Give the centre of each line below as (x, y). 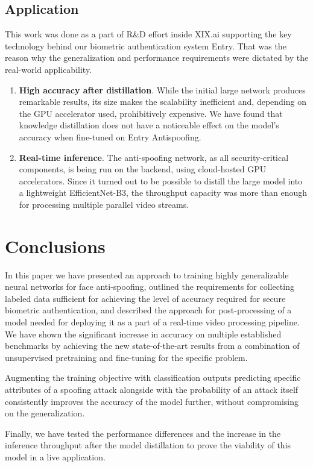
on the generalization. (45, 413)
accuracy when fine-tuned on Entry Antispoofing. (110, 136)
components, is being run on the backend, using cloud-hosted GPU (143, 169)
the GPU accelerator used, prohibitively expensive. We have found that (151, 113)
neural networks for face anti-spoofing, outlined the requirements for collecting (150, 287)
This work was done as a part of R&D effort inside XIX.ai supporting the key (148, 34)
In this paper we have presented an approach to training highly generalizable (147, 274)
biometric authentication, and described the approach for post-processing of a (148, 310)
